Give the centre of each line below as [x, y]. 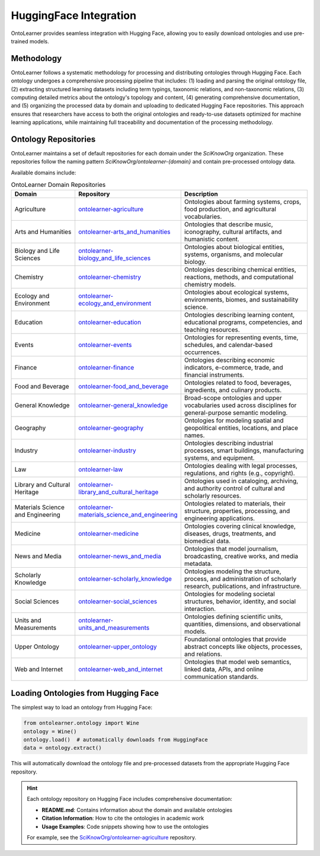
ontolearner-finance [106, 367]
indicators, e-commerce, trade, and [234, 367]
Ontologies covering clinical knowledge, [240, 526]
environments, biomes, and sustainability [241, 300]
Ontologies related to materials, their [235, 503]
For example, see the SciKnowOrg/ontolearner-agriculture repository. [112, 838]
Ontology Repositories [53, 139]
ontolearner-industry [107, 450]
